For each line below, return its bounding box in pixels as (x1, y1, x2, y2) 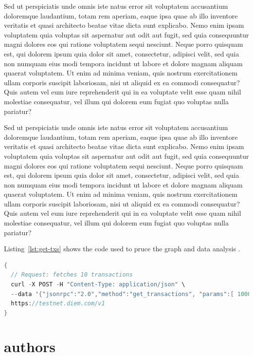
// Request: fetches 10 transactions (11, 271, 133, 279)
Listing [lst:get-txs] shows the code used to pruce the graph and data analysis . (4, 244, 240, 254)
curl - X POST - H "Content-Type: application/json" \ (11, 281, 185, 288)
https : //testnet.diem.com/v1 (11, 300, 105, 307)
